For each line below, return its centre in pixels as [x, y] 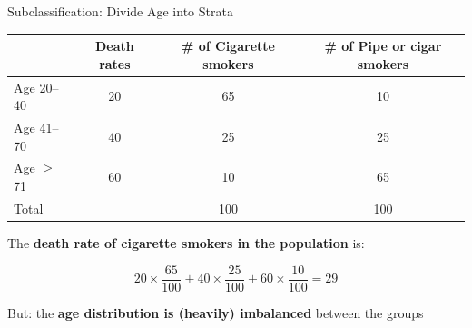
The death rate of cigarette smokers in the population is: [186, 242]
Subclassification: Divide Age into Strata [120, 11]
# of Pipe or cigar [383, 46]
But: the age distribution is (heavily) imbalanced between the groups [216, 312]
